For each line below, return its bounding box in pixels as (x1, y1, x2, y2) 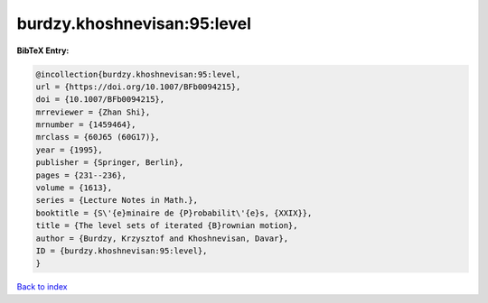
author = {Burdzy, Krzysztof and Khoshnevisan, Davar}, (35, 233, 289, 243)
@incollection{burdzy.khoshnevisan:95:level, (35, 69, 241, 79)
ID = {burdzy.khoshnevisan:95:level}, (35, 246, 208, 256)
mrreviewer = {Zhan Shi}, (35, 106, 151, 117)
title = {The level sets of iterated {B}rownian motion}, (35, 221, 298, 231)
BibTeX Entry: (16, 45, 70, 56)
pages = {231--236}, (35, 170, 127, 180)
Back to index (16, 281, 68, 292)
